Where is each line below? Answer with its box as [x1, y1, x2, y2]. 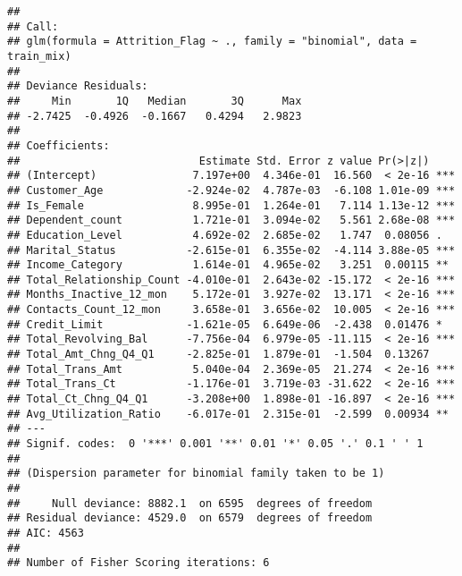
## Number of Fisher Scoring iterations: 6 [7, 556, 270, 570]
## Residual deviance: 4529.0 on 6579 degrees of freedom [7, 512, 373, 525]
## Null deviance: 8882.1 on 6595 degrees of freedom [7, 496, 373, 510]
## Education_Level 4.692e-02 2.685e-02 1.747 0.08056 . [7, 228, 442, 241]
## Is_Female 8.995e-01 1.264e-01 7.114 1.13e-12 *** [7, 199, 456, 212]
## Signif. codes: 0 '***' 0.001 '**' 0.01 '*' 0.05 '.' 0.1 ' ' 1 [7, 437, 424, 451]
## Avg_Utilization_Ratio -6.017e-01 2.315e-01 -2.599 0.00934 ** [7, 407, 449, 420]
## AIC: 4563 [7, 526, 84, 539]
